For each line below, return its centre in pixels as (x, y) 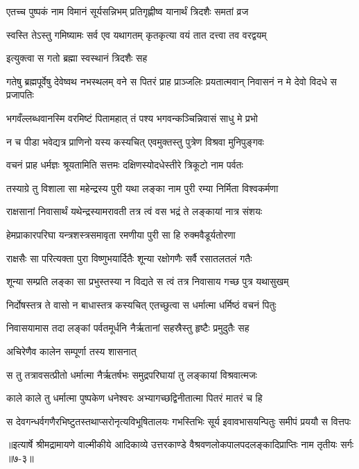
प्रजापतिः (20, 95)
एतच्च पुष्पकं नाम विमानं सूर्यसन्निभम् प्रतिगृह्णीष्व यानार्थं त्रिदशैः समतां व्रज (128, 11)
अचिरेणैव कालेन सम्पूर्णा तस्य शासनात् (71, 351)
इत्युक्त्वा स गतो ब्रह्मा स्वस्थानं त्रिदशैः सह (77, 58)
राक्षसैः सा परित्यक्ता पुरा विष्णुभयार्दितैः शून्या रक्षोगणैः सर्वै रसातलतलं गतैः (129, 258)
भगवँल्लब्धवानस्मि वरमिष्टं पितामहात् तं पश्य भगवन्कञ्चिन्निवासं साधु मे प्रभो (132, 118)
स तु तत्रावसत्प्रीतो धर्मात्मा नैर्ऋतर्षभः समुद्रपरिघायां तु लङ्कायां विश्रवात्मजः (132, 374)
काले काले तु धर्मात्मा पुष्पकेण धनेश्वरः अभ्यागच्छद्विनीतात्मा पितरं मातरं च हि (134, 398)
